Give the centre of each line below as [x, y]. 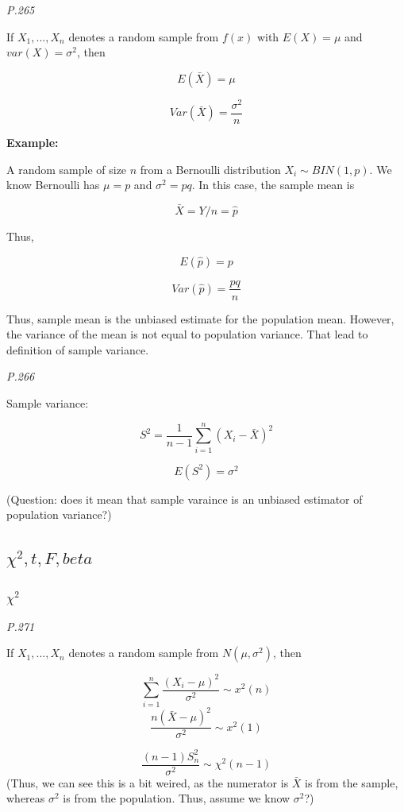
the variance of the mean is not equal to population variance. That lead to [187, 334]
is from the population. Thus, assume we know [177, 798]
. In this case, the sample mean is [273, 185]
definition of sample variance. [78, 349]
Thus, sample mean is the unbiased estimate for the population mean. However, [200, 318]
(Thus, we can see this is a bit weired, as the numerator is [148, 782]
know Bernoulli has [53, 185]
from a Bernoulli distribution [210, 169]
